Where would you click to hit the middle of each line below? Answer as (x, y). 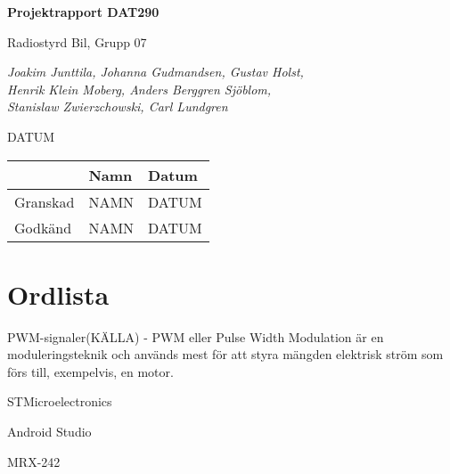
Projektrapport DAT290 (83, 12)
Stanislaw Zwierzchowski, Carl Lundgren (118, 106)
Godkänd (43, 227)
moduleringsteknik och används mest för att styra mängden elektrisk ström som (225, 354)
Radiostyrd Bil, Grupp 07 (77, 41)
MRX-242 (34, 461)
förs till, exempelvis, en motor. (90, 371)
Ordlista (58, 294)
